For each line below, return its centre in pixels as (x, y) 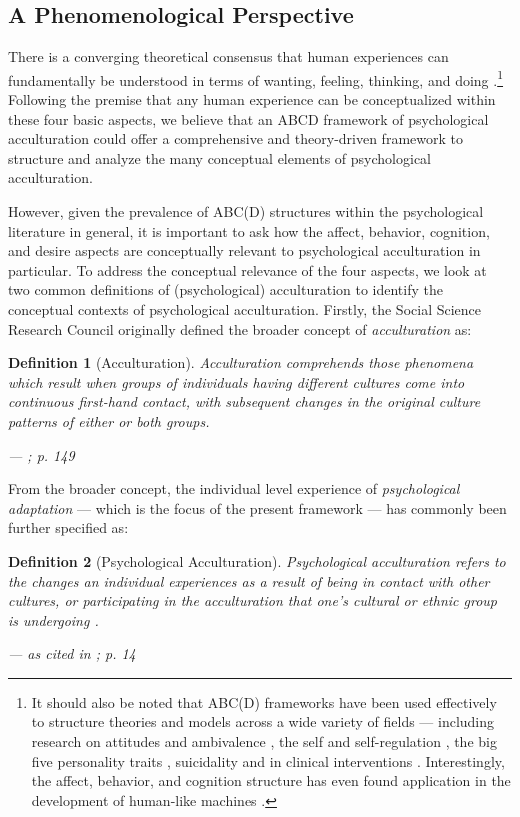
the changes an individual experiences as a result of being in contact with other (249, 580)
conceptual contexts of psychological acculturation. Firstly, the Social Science (245, 308)
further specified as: (68, 527)
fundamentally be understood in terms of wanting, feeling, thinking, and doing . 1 (256, 78)
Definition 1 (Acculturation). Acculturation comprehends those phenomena (241, 362)
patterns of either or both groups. (109, 420)
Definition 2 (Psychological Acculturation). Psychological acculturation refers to (257, 560)
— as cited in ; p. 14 (72, 653)
